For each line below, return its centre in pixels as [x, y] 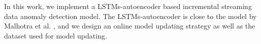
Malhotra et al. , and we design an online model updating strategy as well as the [130, 26]
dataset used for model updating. [56, 35]
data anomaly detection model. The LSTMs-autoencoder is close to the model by [130, 16]
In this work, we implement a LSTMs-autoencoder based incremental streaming [128, 6]
